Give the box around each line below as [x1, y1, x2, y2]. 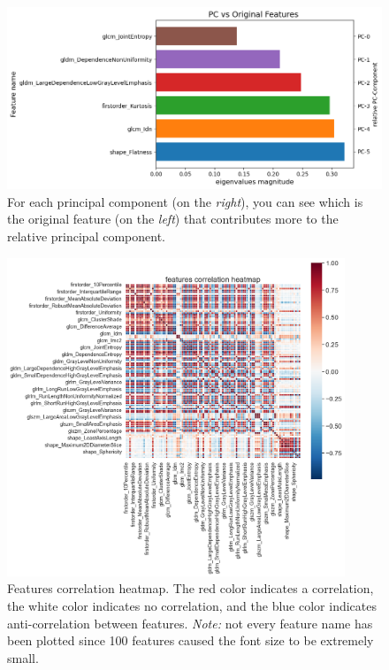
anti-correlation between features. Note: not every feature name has [7, 613, 373, 632]
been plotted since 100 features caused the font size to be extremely [7, 631, 374, 650]
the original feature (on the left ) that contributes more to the [7, 209, 339, 228]
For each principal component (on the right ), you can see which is [7, 192, 363, 210]
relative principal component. [7, 226, 165, 245]
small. [7, 648, 39, 666]
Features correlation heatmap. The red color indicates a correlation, [7, 579, 374, 598]
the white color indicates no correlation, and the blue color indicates [7, 597, 377, 615]
